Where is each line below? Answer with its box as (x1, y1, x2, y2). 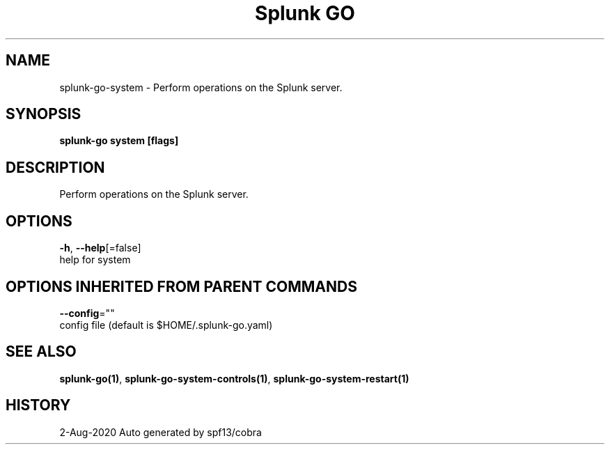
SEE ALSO (6, 343, 77, 361)
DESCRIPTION (6, 158, 105, 176)
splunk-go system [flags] (59, 134, 179, 147)
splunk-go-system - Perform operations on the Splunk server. (59, 81, 343, 93)
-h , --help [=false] (59, 242, 141, 254)
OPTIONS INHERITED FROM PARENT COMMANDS (6, 277, 357, 295)
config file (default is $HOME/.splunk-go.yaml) (59, 318, 273, 331)
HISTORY (6, 396, 71, 414)
